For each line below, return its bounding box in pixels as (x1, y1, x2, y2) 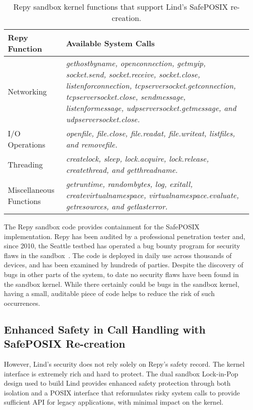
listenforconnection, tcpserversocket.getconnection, (66, 80, 236, 91)
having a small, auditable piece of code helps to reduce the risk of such (4, 288, 215, 298)
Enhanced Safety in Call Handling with (4, 321, 206, 336)
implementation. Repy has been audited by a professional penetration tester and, (4, 231, 246, 241)
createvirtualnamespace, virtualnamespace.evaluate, (66, 189, 239, 201)
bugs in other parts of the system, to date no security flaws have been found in (4, 269, 239, 279)
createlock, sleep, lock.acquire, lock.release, (66, 153, 209, 164)
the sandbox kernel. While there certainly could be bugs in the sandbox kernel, (4, 279, 239, 289)
